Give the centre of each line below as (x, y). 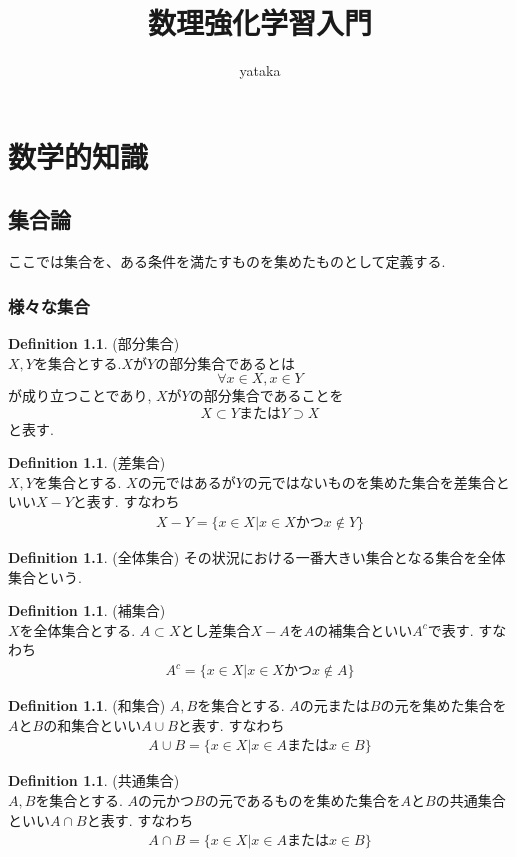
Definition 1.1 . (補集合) (87, 610)
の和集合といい (92, 724)
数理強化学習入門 (259, 22)
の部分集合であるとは (225, 362)
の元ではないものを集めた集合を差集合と (376, 481)
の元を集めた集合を (443, 705)
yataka (260, 70)
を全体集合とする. (77, 629)
